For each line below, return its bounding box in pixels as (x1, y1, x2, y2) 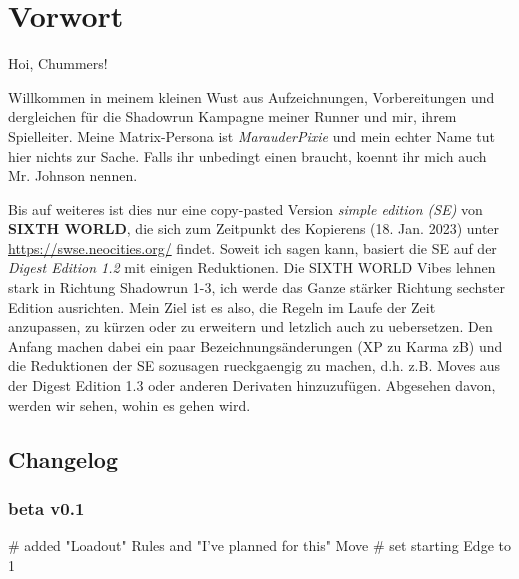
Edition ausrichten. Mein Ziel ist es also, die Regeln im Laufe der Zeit (8, 296, 436, 317)
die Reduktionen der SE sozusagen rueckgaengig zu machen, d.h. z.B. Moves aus (8, 355, 501, 376)
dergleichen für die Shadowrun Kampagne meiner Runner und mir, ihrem (8, 106, 457, 127)
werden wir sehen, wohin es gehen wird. (8, 394, 251, 415)
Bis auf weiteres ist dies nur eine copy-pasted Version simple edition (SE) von (8, 198, 483, 219)
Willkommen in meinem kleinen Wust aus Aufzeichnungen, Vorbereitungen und (8, 86, 495, 107)
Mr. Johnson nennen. (8, 165, 138, 186)
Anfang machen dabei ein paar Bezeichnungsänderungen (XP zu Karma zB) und (8, 335, 503, 356)
